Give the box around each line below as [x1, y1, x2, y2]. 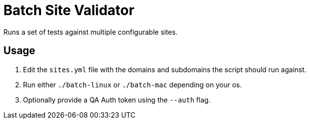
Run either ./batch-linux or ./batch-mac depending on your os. [23, 80, 242, 89]
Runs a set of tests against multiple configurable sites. [3, 27, 178, 36]
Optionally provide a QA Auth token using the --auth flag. [23, 95, 211, 104]
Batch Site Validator [3, 2, 134, 19]
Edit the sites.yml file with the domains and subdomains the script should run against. [23, 65, 307, 74]
